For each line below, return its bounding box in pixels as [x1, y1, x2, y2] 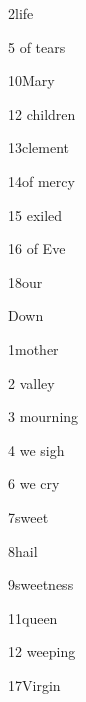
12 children [8, 103, 76, 124]
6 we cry [8, 473, 60, 494]
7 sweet [8, 506, 49, 527]
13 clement [8, 137, 70, 158]
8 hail [8, 540, 38, 561]
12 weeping [8, 641, 76, 662]
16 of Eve [8, 238, 66, 259]
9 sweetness [8, 574, 74, 595]
